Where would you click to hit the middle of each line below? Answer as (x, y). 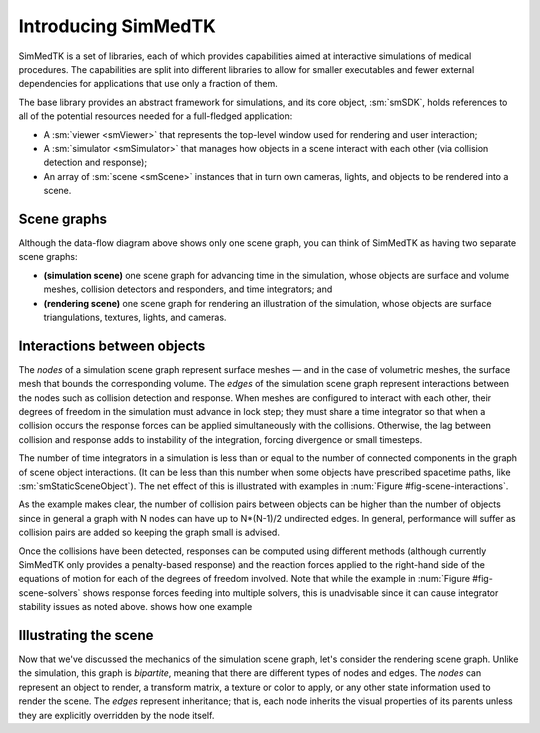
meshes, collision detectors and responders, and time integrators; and (188, 289)
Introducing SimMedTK (117, 26)
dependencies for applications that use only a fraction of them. (148, 84)
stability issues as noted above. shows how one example (135, 607)
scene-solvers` (49, 592)
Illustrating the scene (86, 635)
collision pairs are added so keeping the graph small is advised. (149, 532)
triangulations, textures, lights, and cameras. (135, 317)
